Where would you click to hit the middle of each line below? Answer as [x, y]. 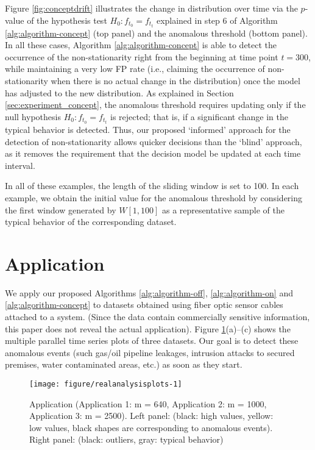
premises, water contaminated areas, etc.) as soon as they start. [124, 364]
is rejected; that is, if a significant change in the [199, 116]
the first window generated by [61, 209]
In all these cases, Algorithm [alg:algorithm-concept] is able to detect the [141, 45]
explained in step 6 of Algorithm [217, 20]
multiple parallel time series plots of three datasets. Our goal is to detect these [152, 341]
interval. [20, 165]
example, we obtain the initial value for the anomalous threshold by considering [154, 197]
